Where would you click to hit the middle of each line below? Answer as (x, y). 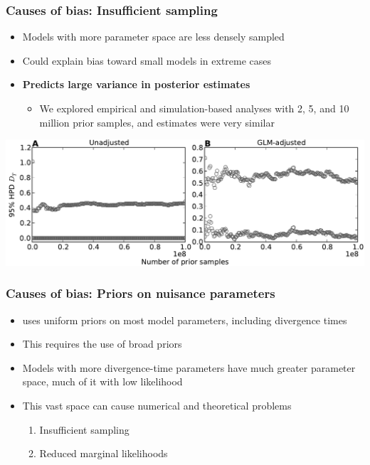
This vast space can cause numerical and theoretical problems (157, 406)
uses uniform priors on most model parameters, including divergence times (185, 320)
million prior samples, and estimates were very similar (157, 122)
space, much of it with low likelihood (102, 381)
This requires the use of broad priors (102, 344)
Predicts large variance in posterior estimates (136, 84)
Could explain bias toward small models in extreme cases (147, 60)
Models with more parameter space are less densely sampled (153, 37)
